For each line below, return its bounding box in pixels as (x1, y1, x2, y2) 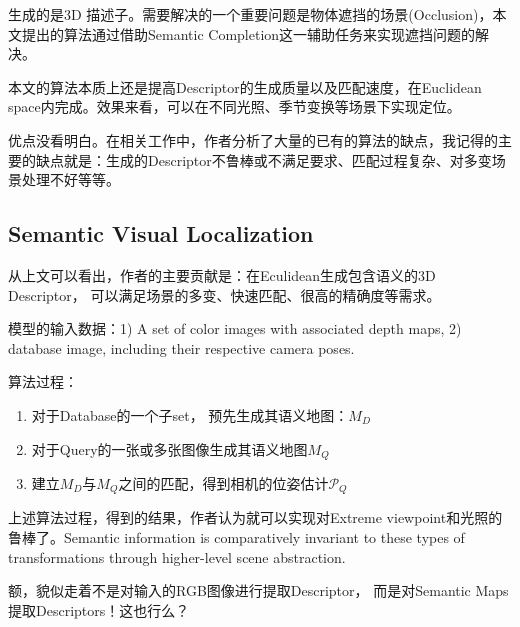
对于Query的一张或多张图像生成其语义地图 (31, 438, 308, 459)
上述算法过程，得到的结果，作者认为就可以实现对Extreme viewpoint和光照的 (8, 507, 503, 528)
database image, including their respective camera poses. (8, 337, 355, 358)
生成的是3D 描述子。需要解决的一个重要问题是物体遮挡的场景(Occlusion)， (8, 4, 493, 24)
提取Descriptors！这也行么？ (8, 599, 190, 620)
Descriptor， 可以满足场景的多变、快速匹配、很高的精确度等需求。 (8, 284, 441, 305)
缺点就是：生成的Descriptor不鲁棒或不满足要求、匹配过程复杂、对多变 (35, 149, 492, 170)
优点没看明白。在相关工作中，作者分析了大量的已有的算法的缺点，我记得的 (8, 129, 498, 150)
